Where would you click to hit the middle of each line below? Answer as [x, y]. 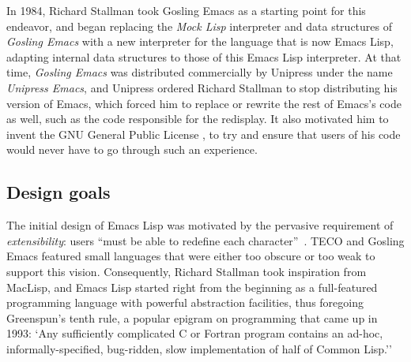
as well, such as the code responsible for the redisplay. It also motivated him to [198, 119]
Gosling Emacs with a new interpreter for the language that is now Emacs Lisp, [200, 41]
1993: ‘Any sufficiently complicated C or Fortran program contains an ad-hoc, [195, 333]
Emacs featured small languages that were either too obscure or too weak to [191, 256]
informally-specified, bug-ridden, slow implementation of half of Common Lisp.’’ [199, 348]
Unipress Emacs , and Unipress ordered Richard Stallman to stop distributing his [202, 87]
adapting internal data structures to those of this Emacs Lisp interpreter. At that [204, 56]
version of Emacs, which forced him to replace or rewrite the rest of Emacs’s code [204, 103]
